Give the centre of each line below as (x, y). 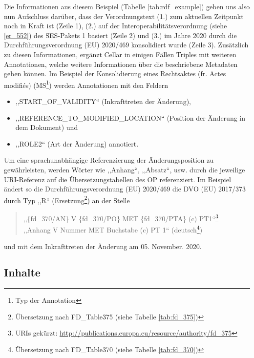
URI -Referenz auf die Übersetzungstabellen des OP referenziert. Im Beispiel (117, 179)
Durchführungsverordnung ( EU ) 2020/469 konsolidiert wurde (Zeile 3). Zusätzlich (126, 45)
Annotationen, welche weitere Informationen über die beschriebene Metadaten (121, 64)
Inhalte (22, 272)
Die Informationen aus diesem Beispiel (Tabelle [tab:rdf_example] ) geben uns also (127, 6)
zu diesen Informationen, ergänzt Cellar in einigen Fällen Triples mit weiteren (120, 54)
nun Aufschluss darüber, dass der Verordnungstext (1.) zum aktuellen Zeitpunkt (124, 16)
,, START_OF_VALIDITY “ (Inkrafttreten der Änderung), (103, 101)
